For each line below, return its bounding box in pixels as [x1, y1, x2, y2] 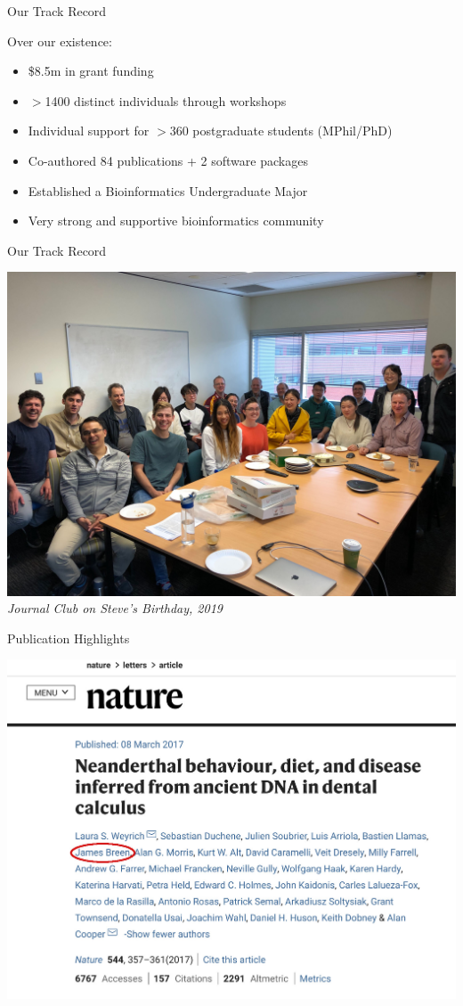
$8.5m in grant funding [28, 61, 154, 80]
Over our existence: [7, 31, 112, 50]
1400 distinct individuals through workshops [45, 91, 287, 110]
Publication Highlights [7, 628, 130, 647]
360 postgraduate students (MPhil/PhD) [169, 121, 393, 140]
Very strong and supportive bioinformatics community [28, 211, 324, 230]
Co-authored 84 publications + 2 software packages [28, 151, 308, 169]
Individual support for [28, 121, 150, 140]
